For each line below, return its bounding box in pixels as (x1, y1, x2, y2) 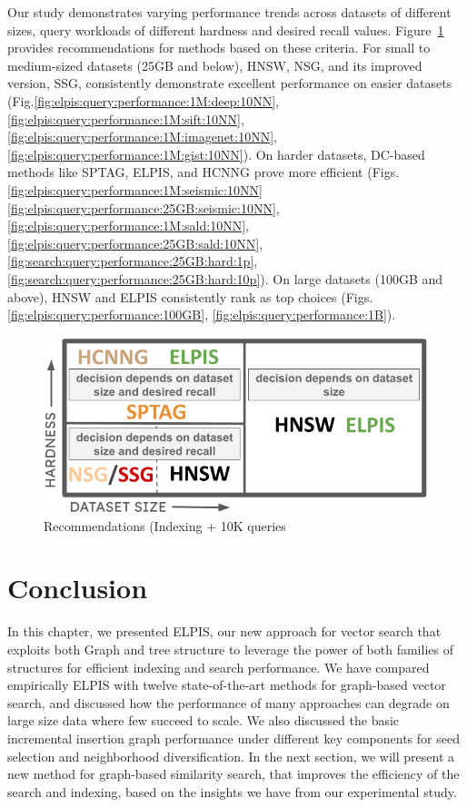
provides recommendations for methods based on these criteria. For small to (7, 38, 431, 57)
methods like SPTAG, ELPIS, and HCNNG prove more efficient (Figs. (7, 162, 400, 182)
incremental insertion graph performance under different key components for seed (7, 728, 460, 747)
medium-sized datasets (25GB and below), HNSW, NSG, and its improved (7, 55, 422, 74)
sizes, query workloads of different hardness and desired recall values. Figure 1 (7, 20, 444, 39)
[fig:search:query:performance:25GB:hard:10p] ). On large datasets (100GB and (7, 269, 443, 288)
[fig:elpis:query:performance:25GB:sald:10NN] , (7, 233, 263, 252)
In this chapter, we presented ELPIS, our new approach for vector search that (7, 622, 442, 641)
